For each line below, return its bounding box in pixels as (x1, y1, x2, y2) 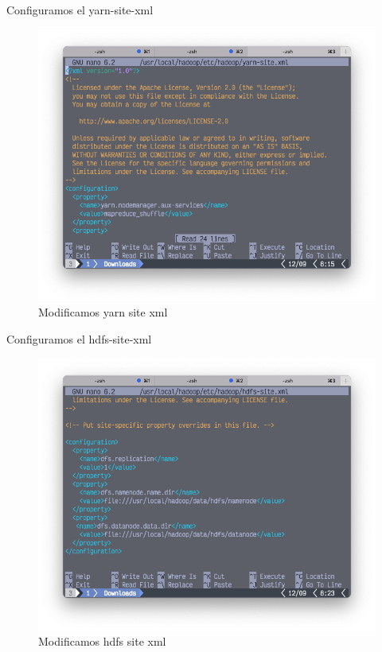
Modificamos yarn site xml (38, 304, 168, 320)
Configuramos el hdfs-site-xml (6, 330, 152, 347)
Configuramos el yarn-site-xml (6, 2, 154, 17)
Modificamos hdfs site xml (38, 633, 166, 650)
